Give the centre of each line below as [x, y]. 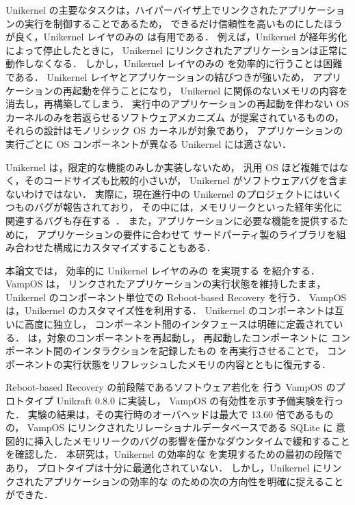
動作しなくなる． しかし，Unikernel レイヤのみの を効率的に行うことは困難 [174, 63]
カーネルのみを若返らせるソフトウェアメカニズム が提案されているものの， [175, 117]
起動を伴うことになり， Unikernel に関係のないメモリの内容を [210, 90]
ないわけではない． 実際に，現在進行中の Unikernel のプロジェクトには [165, 193]
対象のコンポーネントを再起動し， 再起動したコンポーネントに [187, 337]
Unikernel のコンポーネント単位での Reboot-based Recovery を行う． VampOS [176, 297]
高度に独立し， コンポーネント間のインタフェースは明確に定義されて [179, 324]
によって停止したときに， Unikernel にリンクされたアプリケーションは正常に [176, 50]
